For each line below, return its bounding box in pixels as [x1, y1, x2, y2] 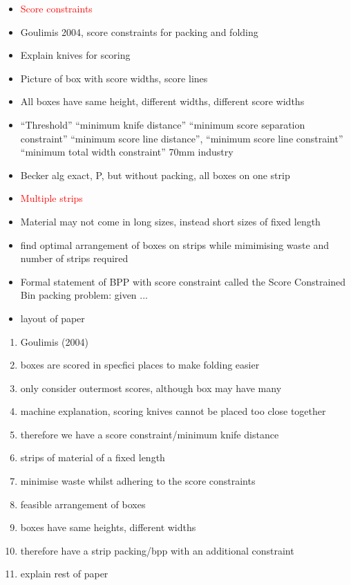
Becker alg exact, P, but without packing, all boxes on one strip [20, 167, 290, 182]
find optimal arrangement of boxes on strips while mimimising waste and [20, 237, 329, 252]
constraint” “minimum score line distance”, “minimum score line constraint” [20, 131, 343, 145]
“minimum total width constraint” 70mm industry [20, 145, 234, 159]
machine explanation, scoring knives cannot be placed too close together [20, 404, 326, 418]
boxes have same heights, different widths [20, 520, 196, 535]
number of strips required [20, 251, 129, 266]
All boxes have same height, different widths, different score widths [20, 94, 305, 109]
